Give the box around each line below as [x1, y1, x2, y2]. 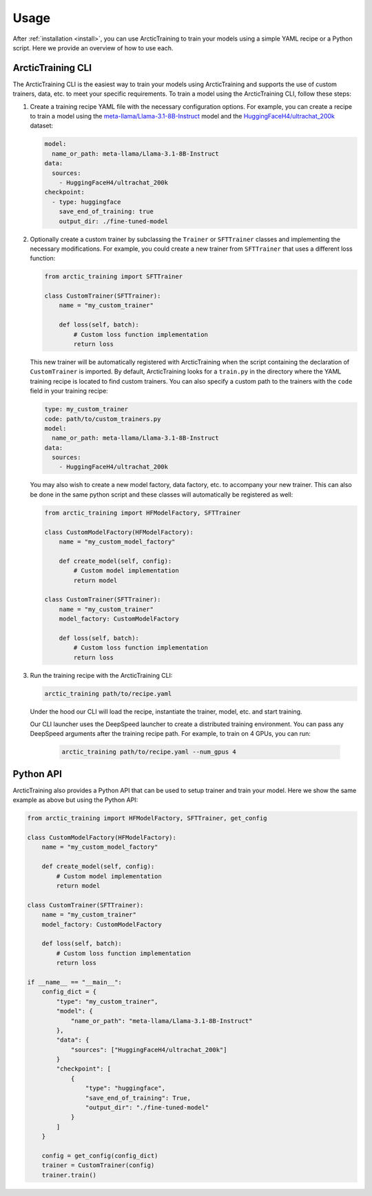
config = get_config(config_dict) [41, 1151, 158, 1159]
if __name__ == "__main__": [27, 978, 122, 986]
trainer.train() [41, 1171, 96, 1179]
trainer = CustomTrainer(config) [41, 1162, 155, 1169]
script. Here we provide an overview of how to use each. [12, 43, 174, 52]
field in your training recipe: [30, 386, 108, 395]
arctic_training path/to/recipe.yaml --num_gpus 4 [61, 748, 237, 756]
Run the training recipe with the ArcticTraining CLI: [30, 671, 173, 679]
